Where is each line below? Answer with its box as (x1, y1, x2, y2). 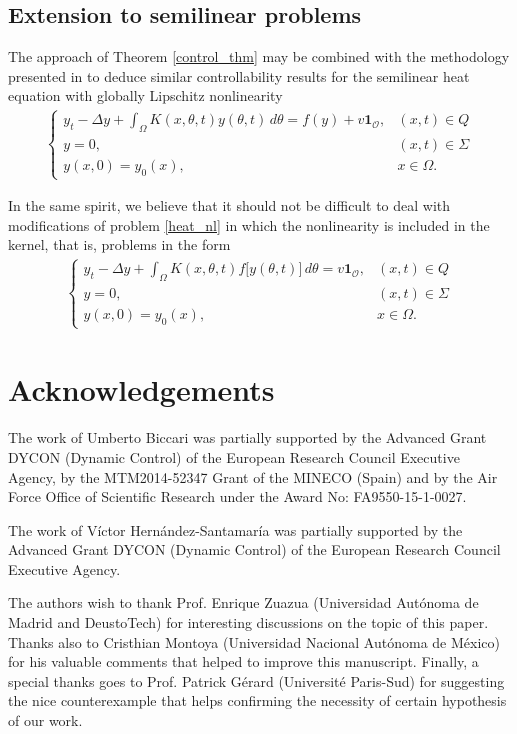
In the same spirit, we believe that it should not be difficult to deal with (8, 195, 451, 216)
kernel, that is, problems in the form (8, 234, 231, 255)
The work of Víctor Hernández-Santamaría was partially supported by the (8, 519, 463, 540)
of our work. (8, 710, 83, 731)
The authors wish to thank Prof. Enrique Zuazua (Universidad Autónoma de (8, 592, 479, 613)
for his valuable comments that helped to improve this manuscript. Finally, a (8, 651, 479, 672)
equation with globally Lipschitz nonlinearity (8, 85, 283, 106)
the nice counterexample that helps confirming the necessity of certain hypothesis (8, 690, 507, 711)
